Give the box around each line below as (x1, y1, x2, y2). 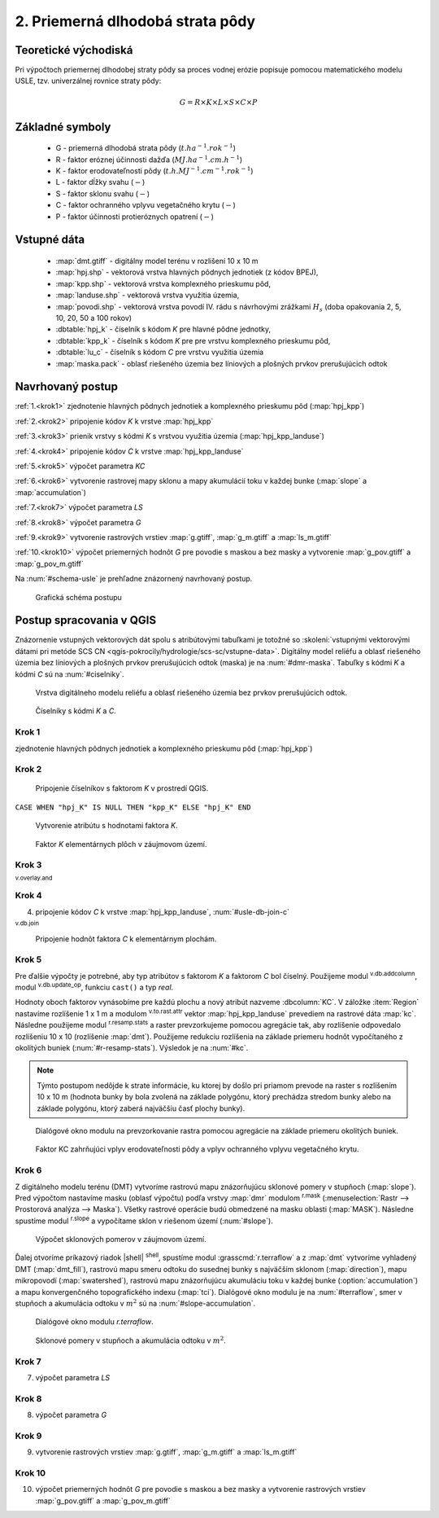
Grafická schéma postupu (35, 592, 122, 602)
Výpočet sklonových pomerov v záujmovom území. (35, 1235, 206, 1244)
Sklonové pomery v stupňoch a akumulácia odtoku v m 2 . (35, 1335, 227, 1345)
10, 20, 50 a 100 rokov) (55, 313, 133, 322)
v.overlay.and (15, 874, 53, 882)
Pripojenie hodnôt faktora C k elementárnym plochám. (35, 933, 217, 944)
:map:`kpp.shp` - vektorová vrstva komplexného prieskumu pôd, (55, 279, 272, 288)
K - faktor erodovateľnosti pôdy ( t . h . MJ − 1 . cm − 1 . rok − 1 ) (55, 165, 254, 176)
